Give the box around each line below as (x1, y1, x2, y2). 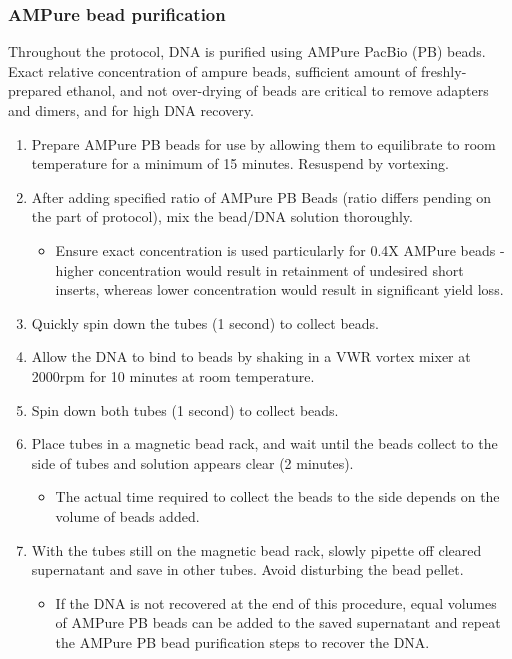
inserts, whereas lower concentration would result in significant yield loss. (55, 279, 504, 300)
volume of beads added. (55, 505, 200, 526)
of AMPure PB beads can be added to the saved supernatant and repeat (55, 612, 501, 633)
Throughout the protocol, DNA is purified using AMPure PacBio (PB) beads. (8, 41, 486, 62)
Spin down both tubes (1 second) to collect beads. (31, 399, 339, 420)
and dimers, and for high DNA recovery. (8, 100, 254, 120)
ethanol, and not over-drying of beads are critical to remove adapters (66, 80, 489, 101)
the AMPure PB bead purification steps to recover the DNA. (55, 631, 430, 652)
